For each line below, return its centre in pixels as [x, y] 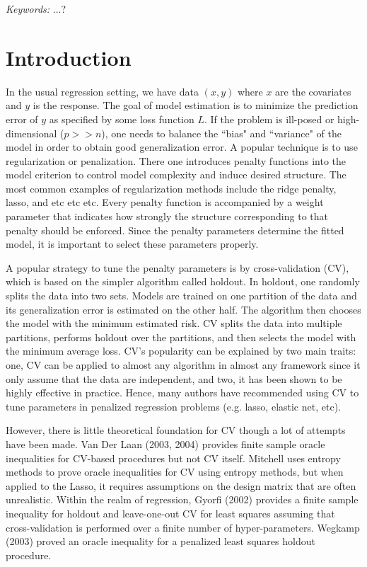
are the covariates [313, 91]
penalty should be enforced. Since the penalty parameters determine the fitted [175, 230]
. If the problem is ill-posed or [269, 119]
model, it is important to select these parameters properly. [132, 244]
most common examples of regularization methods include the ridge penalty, [171, 188]
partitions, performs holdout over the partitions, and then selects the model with [181, 337]
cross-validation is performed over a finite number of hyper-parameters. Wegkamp [183, 527]
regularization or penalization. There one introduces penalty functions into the [176, 160]
